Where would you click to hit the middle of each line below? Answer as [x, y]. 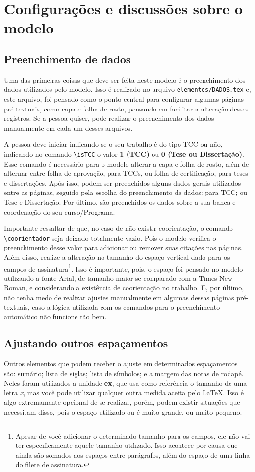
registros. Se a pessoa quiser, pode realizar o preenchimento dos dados [109, 118]
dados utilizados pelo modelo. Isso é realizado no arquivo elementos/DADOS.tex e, [127, 89]
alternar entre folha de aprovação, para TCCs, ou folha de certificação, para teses [126, 173]
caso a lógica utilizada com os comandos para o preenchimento [126, 307]
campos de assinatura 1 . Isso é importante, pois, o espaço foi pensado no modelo [124, 268]
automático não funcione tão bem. [55, 317]
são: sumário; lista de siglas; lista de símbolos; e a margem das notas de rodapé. [124, 373]
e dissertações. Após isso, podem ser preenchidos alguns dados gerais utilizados [123, 182]
